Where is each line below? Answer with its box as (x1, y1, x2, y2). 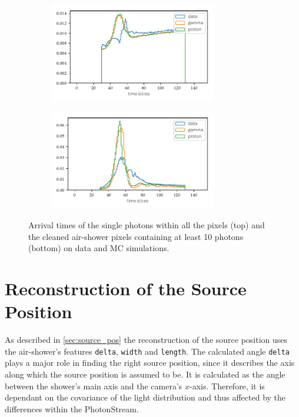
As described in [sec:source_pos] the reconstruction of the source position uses (5, 333, 288, 346)
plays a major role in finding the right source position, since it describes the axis (5, 356, 295, 369)
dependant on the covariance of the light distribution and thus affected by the (5, 391, 286, 403)
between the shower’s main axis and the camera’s (5, 379, 182, 392)
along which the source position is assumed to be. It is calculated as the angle (5, 368, 285, 380)
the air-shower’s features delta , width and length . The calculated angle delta (5, 345, 290, 357)
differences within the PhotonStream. (5, 402, 139, 415)
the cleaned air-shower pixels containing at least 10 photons (28, 230, 244, 242)
